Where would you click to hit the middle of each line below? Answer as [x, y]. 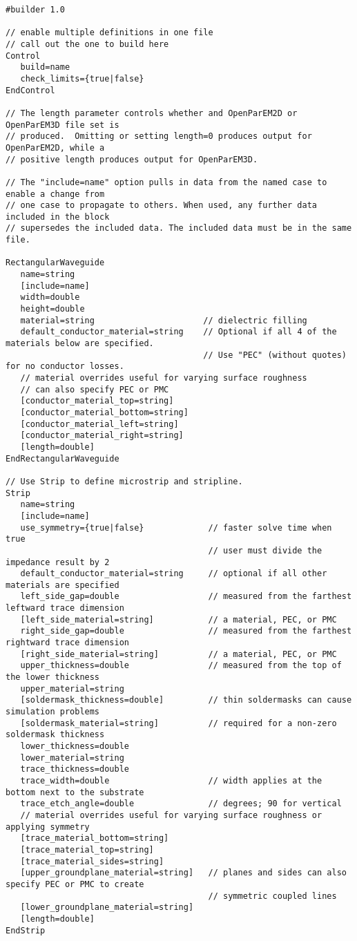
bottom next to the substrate [75, 792]
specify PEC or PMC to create [75, 884]
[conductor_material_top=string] [97, 401]
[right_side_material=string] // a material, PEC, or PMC [178, 654]
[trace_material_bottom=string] [95, 838]
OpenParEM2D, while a [55, 148]
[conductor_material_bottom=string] [104, 412]
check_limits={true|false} [82, 78]
